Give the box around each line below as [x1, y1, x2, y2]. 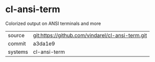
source [8, 32, 25, 39]
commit [8, 40, 26, 47]
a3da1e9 [33, 40, 55, 47]
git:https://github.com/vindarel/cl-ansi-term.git [33, 32, 147, 39]
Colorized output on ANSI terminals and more [5, 20, 101, 26]
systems [8, 48, 28, 55]
